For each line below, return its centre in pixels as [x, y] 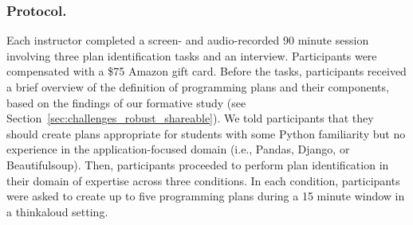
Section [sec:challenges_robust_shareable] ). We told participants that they [190, 118]
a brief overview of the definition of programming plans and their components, [198, 87]
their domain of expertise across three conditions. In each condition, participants [203, 180]
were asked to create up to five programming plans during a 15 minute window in [206, 196]
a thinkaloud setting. [57, 211]
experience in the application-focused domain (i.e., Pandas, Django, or [178, 149]
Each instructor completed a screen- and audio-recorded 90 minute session [188, 40]
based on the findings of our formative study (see [126, 102]
